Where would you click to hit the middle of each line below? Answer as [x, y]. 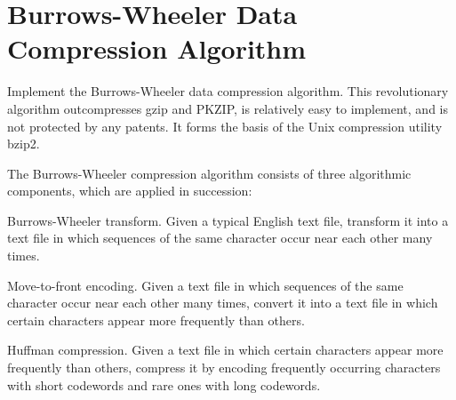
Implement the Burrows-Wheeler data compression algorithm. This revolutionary [228, 91]
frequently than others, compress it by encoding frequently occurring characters [224, 368]
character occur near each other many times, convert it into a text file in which [223, 303]
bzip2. [24, 144]
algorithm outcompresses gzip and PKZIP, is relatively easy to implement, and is [228, 108]
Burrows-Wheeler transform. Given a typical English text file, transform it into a [228, 220]
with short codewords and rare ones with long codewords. [164, 384]
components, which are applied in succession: [130, 191]
